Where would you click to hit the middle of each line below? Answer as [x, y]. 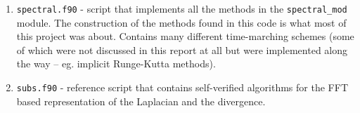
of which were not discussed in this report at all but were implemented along [182, 49]
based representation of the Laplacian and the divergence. [141, 101]
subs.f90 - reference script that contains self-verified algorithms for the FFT [182, 87]
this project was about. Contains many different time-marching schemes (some [185, 36]
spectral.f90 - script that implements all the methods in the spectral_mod [182, 8]
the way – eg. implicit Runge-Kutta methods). [116, 64]
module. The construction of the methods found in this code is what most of [181, 22]
